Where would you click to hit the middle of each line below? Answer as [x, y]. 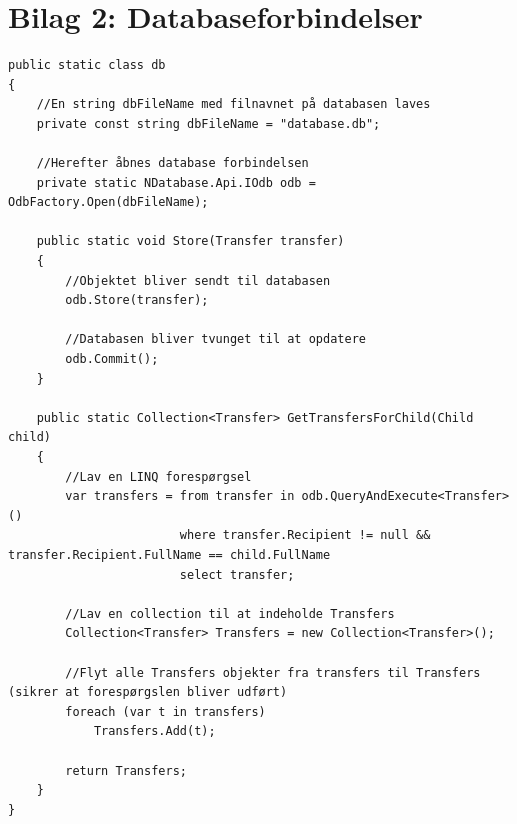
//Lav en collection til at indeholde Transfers [230, 613]
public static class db [87, 65]
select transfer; [237, 574]
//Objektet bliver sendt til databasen [198, 280]
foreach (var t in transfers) [165, 711]
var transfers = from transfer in [180, 496]
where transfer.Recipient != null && [305, 535]
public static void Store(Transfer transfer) [190, 241]
